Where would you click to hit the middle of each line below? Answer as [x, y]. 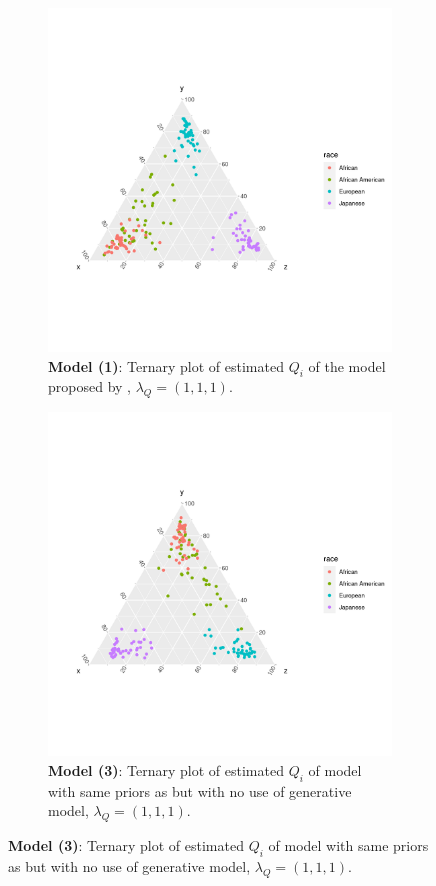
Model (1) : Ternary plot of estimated [166, 365]
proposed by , [89, 386]
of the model [347, 365]
